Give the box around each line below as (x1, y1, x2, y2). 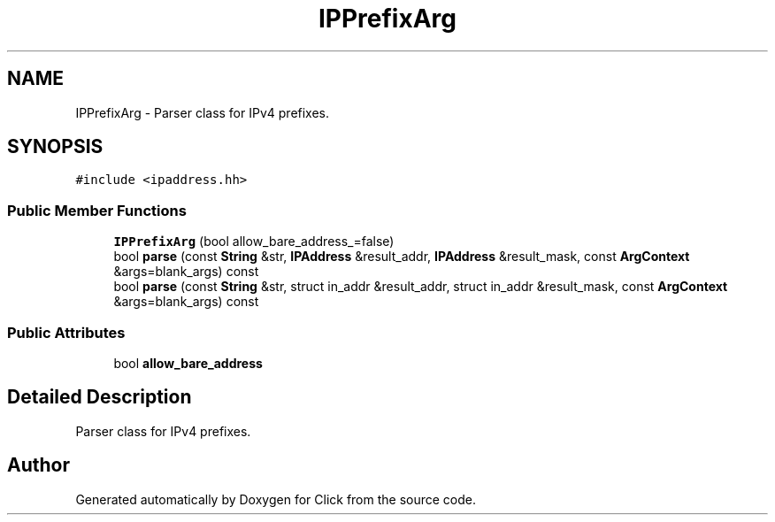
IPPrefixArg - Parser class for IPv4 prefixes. (75, 104, 330, 120)
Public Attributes (7, 323, 126, 342)
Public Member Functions (7, 201, 187, 219)
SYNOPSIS (7, 135, 104, 158)
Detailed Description (7, 386, 192, 409)
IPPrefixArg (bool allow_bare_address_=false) (113, 234, 395, 249)
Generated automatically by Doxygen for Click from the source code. (75, 491, 477, 507)
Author (7, 454, 70, 477)
